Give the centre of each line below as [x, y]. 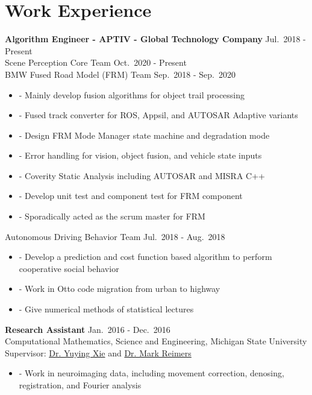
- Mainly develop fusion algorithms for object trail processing [132, 94]
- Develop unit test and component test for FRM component [131, 196]
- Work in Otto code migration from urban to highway [120, 289]
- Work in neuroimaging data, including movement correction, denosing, [151, 373]
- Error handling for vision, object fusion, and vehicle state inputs [140, 155]
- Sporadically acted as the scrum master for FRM [112, 216]
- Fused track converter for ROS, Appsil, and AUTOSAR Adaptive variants [158, 115]
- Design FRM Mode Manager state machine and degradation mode [144, 135]
